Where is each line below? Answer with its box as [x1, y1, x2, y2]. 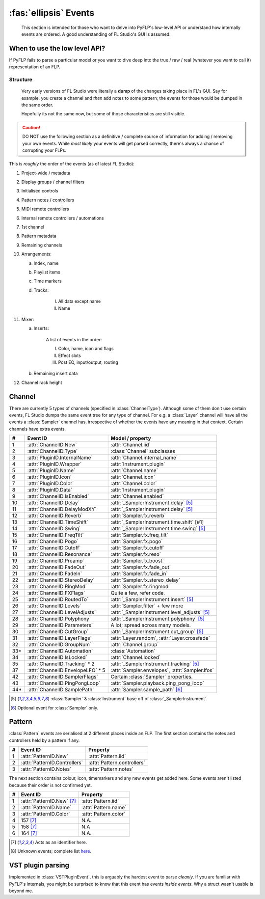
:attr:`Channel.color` [110, 480, 157, 487]
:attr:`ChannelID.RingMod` [27, 583, 87, 590]
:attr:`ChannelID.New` [27, 441, 77, 448]
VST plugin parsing [9, 861, 70, 870]
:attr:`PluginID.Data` [27, 487, 73, 493]
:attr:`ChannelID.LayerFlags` [27, 635, 92, 642]
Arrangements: [21, 251, 52, 257]
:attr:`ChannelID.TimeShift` [27, 518, 88, 525]
